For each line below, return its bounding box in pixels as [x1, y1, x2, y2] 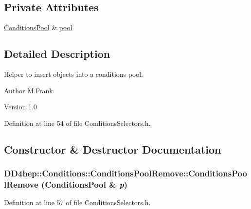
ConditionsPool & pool [4, 22, 72, 33]
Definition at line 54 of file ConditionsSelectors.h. [4, 118, 151, 128]
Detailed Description [4, 46, 110, 61]
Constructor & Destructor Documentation [4, 141, 221, 157]
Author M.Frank [4, 85, 53, 95]
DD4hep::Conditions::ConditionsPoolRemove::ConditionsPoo [4, 167, 247, 179]
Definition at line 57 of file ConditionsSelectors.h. [4, 197, 151, 208]
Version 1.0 [4, 102, 37, 112]
